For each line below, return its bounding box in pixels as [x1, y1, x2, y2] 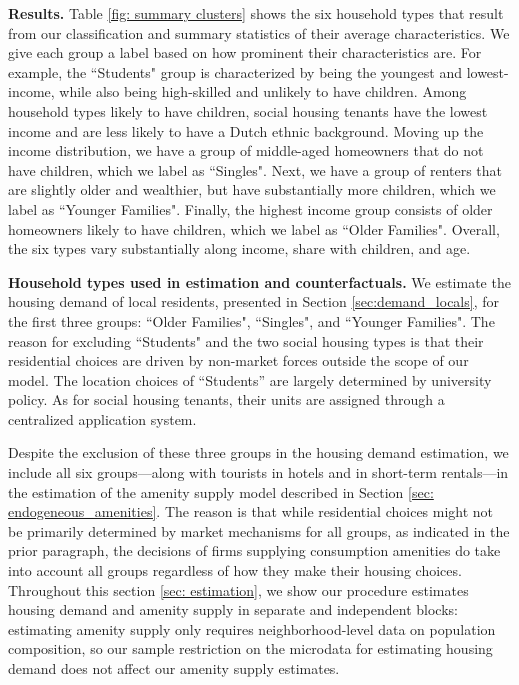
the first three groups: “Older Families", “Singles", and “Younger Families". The [8, 310, 495, 331]
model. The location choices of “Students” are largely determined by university [8, 369, 492, 390]
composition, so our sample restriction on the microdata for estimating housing [8, 638, 493, 659]
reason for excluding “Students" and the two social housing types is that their [8, 330, 484, 351]
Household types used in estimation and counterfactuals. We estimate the [8, 271, 511, 292]
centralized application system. [8, 408, 197, 429]
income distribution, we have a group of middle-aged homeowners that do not [8, 140, 484, 161]
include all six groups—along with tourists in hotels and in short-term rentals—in [8, 462, 509, 483]
